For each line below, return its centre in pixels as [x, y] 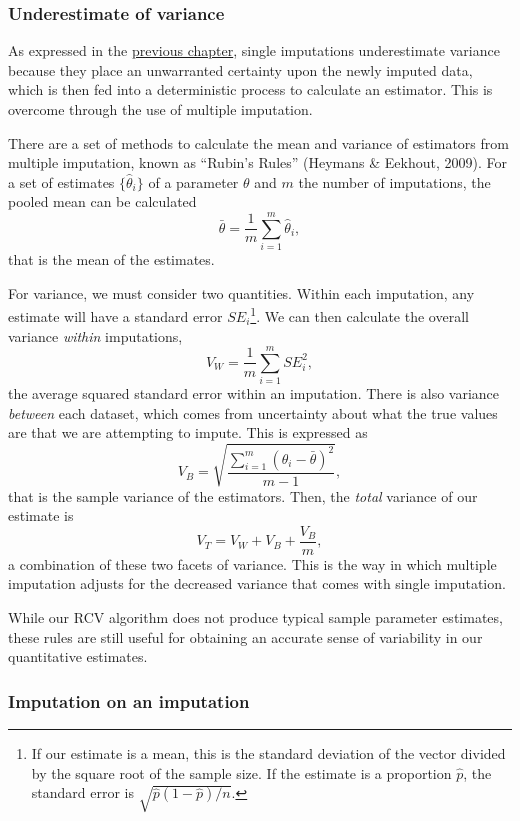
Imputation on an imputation [129, 700]
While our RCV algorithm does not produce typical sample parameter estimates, [255, 617]
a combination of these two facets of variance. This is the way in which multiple [252, 563]
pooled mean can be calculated [102, 201]
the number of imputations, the [394, 181]
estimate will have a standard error [115, 315]
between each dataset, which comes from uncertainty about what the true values [253, 412]
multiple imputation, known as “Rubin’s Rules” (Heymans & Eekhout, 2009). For [257, 162]
